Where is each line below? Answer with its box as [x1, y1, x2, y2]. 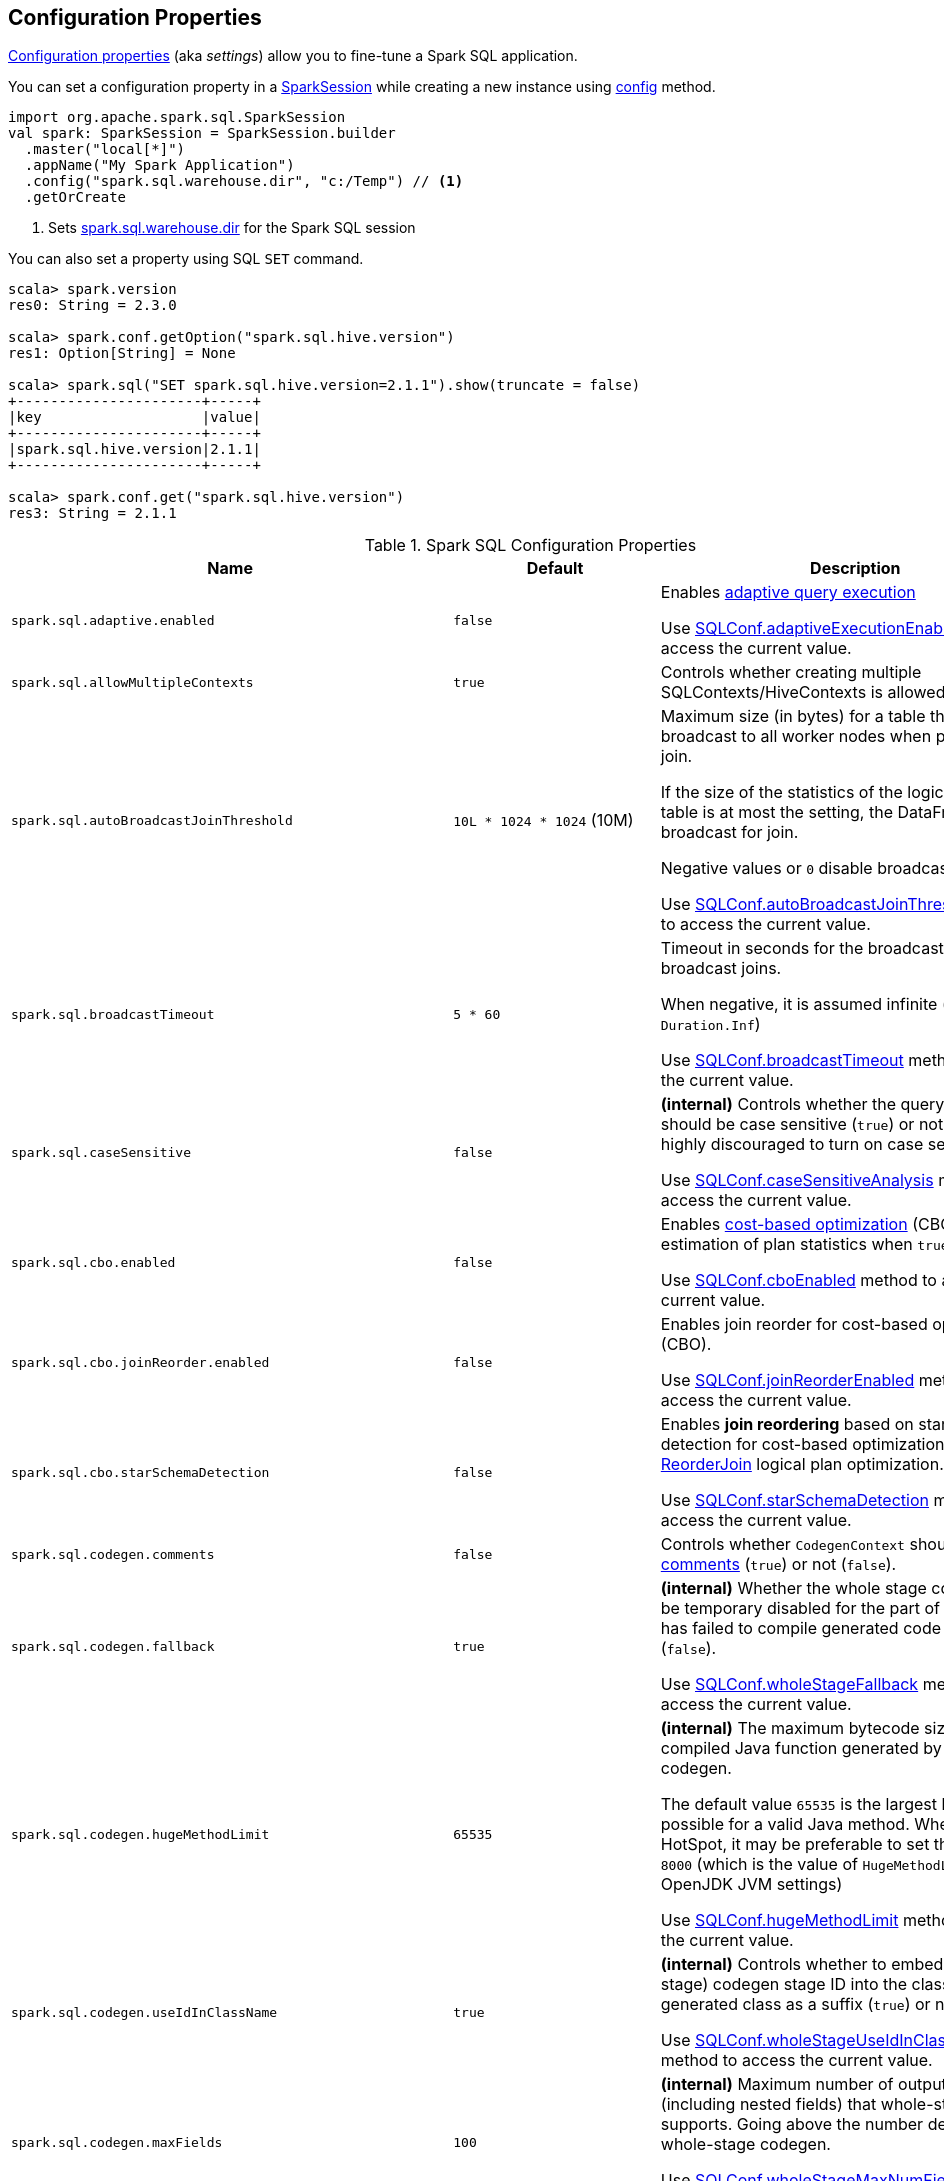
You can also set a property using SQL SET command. [8, 250, 364, 268]
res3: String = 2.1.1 [8, 505, 177, 522]
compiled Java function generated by [660, 1738, 942, 1759]
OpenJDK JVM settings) [660, 1874, 843, 1895]
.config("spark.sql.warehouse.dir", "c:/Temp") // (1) [24, 173, 464, 190]
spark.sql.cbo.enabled [11, 1254, 176, 1270]
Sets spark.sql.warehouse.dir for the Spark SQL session [48, 219, 416, 237]
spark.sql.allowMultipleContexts [11, 674, 254, 690]
